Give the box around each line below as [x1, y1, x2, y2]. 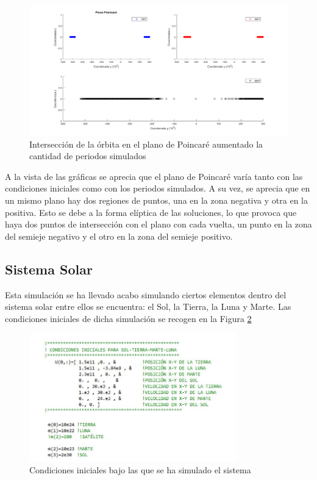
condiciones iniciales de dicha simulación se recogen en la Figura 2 [5, 312, 252, 324]
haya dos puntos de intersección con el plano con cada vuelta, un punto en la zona [5, 218, 312, 231]
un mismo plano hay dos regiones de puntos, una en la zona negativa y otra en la [5, 194, 308, 207]
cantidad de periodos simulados [29, 149, 146, 162]
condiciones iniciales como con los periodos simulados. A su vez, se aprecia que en [5, 182, 310, 195]
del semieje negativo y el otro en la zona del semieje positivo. [5, 229, 233, 242]
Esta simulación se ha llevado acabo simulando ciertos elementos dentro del [5, 288, 287, 301]
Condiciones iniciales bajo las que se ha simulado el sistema [29, 464, 251, 476]
